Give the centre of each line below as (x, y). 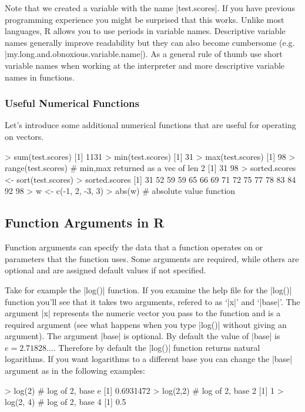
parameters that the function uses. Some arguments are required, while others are (152, 258)
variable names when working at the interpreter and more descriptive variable (145, 65)
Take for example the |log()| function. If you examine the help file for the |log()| (148, 289)
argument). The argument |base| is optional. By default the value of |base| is (143, 336)
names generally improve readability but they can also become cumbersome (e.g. (150, 42)
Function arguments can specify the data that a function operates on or (134, 247)
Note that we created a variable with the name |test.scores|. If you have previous (150, 8)
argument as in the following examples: (75, 371)
